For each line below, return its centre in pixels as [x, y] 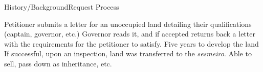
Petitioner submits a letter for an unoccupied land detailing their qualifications [128, 24]
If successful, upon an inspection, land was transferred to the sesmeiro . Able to [128, 53]
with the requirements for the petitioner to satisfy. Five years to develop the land [131, 43]
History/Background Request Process [62, 7]
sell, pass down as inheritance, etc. [58, 63]
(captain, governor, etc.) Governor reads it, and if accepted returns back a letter [130, 34]
